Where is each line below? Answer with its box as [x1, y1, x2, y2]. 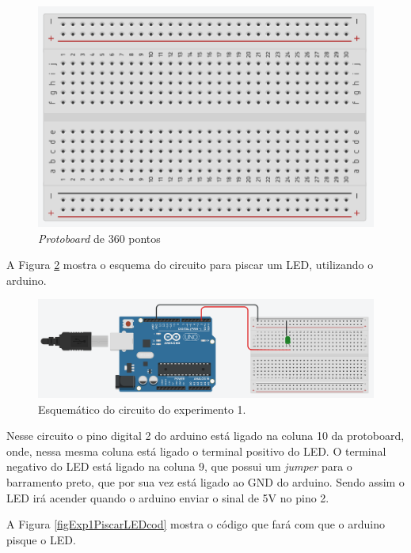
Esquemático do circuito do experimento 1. [38, 400, 246, 417]
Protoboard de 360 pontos [38, 229, 161, 246]
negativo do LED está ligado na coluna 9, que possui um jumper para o [6, 458, 352, 475]
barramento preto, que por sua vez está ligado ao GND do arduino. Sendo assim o [6, 473, 405, 490]
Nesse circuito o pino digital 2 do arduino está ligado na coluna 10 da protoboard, [6, 427, 405, 444]
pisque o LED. [6, 531, 76, 547]
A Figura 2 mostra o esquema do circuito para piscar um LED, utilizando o [6, 256, 374, 273]
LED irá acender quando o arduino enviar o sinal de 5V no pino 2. [6, 489, 329, 506]
